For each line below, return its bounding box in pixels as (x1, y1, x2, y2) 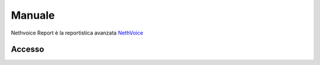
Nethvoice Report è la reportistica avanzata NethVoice (11, 29, 143, 36)
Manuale (11, 9, 55, 22)
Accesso (11, 45, 44, 54)
